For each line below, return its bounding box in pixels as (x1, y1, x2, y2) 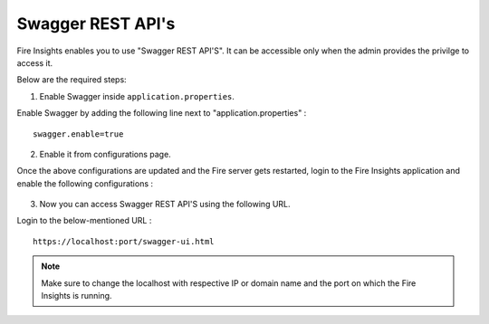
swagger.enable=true (33, 129, 124, 139)
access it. (16, 57, 53, 68)
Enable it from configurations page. (39, 148, 171, 159)
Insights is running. (41, 291, 112, 301)
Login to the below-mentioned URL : (16, 215, 152, 226)
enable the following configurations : (16, 177, 154, 189)
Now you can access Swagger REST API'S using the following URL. (39, 199, 291, 210)
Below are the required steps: (16, 74, 127, 85)
